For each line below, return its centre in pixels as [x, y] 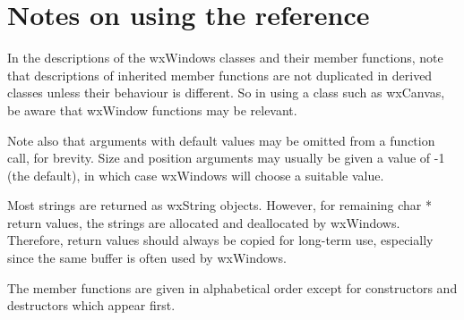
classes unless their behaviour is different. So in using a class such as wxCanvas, [226, 93]
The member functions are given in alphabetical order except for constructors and [232, 287]
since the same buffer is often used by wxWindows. [147, 258]
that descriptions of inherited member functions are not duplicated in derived [220, 75]
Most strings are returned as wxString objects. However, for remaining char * [220, 205]
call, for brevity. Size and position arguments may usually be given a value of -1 [226, 158]
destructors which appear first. [91, 305]
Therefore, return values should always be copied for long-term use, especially [220, 240]
